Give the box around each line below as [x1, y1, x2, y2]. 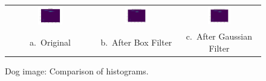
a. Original [30, 35, 71, 48]
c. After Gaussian [186, 30, 252, 43]
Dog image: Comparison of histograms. [5, 64, 149, 77]
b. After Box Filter [100, 35, 172, 48]
